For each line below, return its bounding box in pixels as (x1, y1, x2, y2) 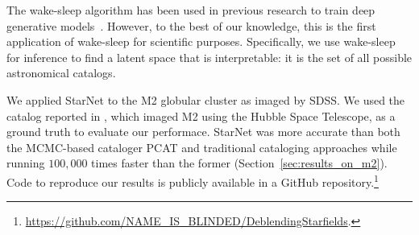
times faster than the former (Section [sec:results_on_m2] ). (91, 155, 388, 171)
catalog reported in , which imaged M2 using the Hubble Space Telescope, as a (6, 107, 396, 124)
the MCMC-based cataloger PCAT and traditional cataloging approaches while (6, 138, 397, 155)
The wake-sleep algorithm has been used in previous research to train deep (6, 2, 375, 18)
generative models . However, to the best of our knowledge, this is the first (6, 17, 376, 34)
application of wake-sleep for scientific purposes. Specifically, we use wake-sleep (6, 33, 396, 50)
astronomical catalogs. (6, 64, 116, 81)
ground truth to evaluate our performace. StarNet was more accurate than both (6, 123, 400, 140)
